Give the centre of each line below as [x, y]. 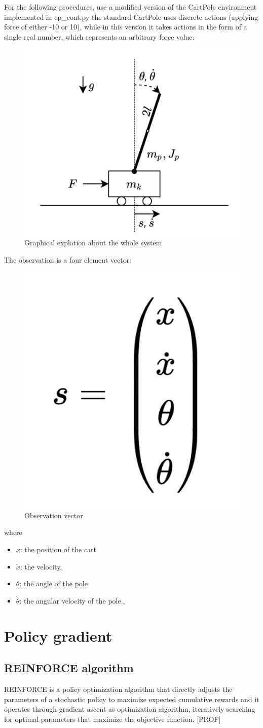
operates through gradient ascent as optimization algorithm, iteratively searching [130, 709]
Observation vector [54, 515]
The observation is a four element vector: [68, 259]
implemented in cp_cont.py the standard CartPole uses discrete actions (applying [131, 17]
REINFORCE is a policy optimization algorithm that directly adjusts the [118, 689]
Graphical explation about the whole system [93, 243]
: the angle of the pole [53, 583]
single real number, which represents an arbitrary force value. [99, 36]
